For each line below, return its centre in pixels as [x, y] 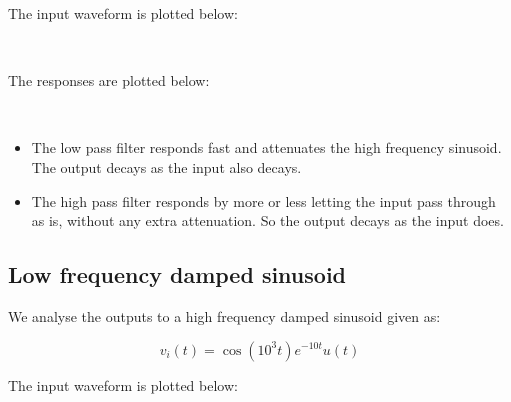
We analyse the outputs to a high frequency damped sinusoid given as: [224, 315]
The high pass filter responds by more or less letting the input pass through [263, 200]
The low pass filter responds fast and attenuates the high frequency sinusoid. [266, 147]
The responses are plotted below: [109, 80]
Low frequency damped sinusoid [177, 274]
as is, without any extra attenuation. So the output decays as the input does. [267, 220]
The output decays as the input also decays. [166, 166]
